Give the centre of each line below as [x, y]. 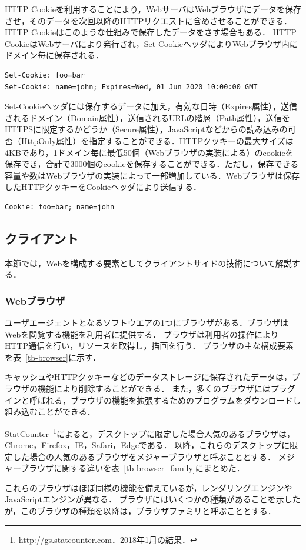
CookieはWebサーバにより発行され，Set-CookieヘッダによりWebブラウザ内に [151, 43]
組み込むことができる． [50, 411]
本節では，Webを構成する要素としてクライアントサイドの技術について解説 [148, 263]
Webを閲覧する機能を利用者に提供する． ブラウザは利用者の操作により [142, 334]
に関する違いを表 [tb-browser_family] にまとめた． [149, 468]
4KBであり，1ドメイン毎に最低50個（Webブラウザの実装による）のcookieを [149, 152]
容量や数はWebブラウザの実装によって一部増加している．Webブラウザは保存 [152, 175]
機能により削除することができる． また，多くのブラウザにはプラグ [166, 389]
